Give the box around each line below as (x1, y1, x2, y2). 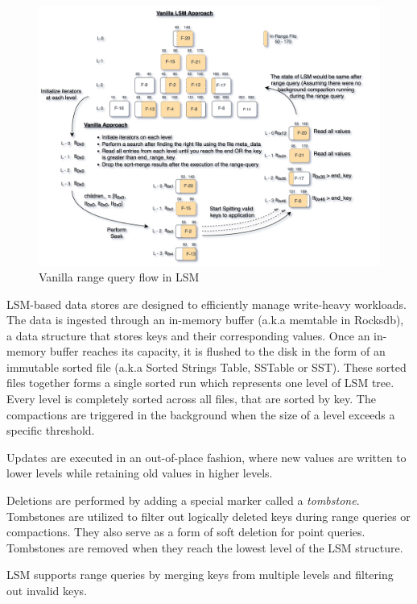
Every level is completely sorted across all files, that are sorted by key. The (6, 390, 376, 407)
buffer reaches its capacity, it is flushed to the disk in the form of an (50, 343, 386, 360)
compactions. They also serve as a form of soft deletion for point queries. (6, 523, 365, 540)
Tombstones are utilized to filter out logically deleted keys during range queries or (6, 507, 411, 524)
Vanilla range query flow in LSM (39, 268, 200, 285)
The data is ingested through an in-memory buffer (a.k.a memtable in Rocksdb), (6, 311, 404, 328)
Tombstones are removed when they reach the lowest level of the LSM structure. (6, 539, 403, 556)
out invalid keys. (6, 582, 88, 598)
